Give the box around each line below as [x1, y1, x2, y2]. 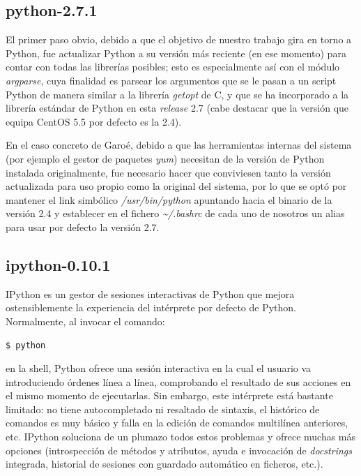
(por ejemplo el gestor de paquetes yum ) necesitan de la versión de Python [6, 151, 325, 165]
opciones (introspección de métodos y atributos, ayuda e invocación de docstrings [6, 442, 352, 457]
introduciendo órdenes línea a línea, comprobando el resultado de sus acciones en [6, 374, 351, 389]
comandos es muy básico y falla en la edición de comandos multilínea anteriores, [6, 415, 348, 430]
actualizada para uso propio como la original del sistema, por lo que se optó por [6, 179, 347, 193]
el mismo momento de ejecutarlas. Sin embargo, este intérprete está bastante [6, 388, 333, 403]
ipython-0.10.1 [6, 253, 111, 275]
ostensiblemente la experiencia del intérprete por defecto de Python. [6, 300, 297, 315]
